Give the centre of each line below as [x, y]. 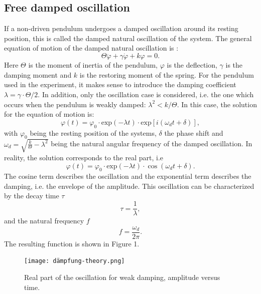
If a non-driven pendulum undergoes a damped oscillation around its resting [121, 28]
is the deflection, [192, 65]
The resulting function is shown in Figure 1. [72, 243]
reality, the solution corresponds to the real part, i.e [84, 157]
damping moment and [38, 74]
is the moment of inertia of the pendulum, [93, 65]
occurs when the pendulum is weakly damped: [75, 104]
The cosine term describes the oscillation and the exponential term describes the [128, 176]
